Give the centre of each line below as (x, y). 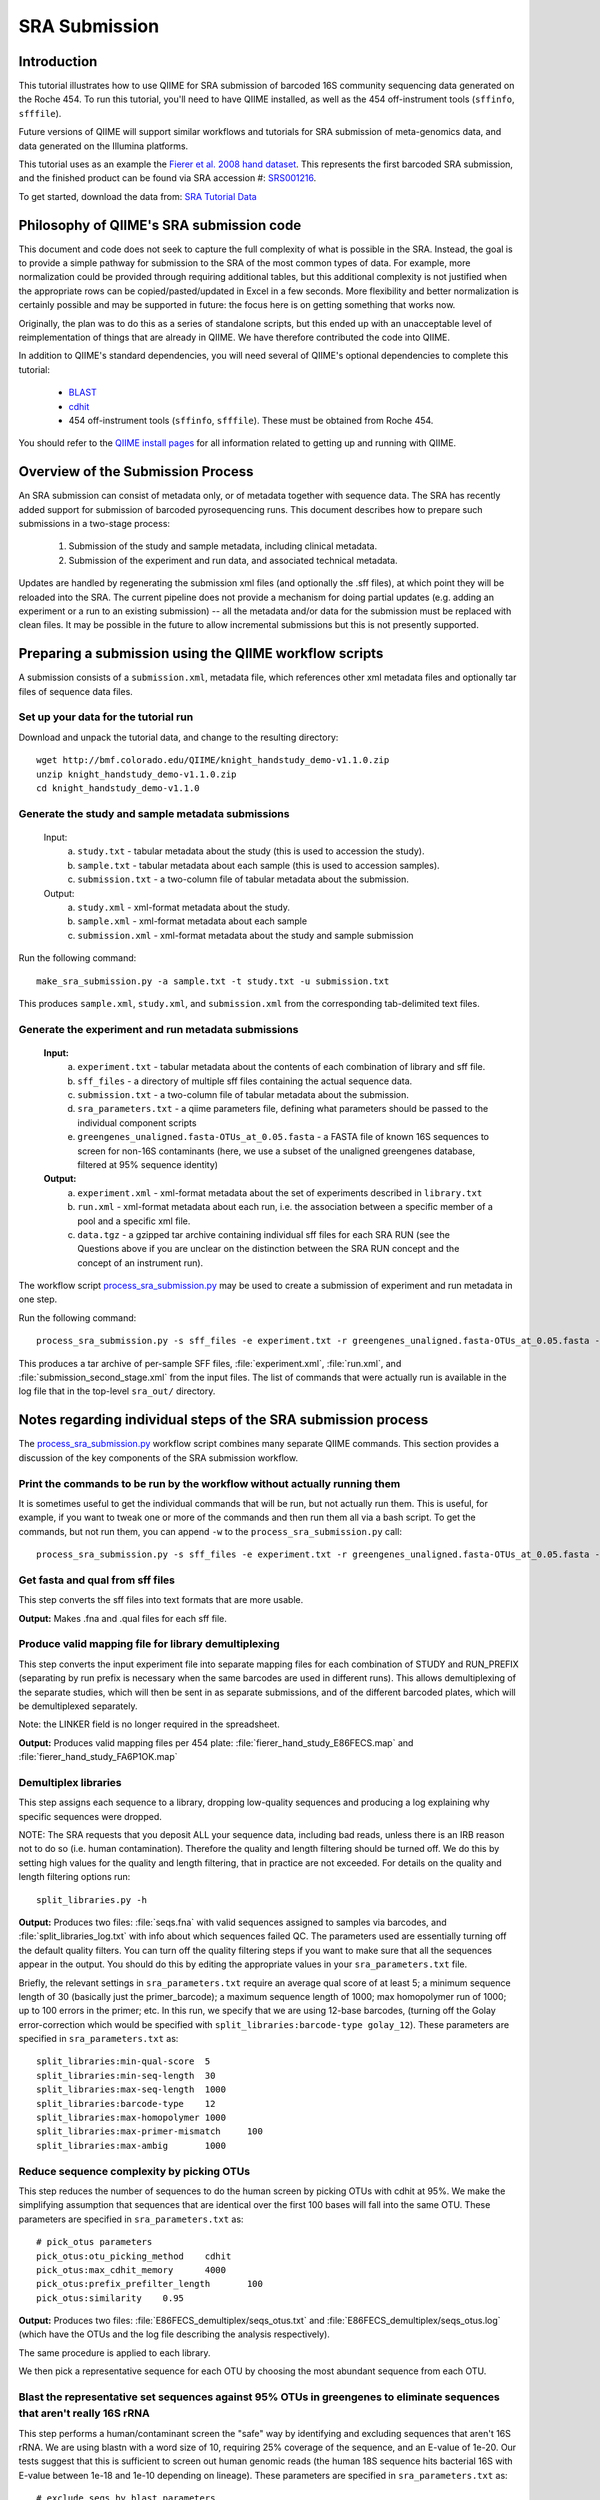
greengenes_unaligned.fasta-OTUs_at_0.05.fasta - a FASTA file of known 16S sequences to (283, 1137)
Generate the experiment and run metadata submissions (158, 1029)
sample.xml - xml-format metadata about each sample (192, 921)
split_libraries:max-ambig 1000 (131, 2145)
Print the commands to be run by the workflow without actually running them (209, 1483)
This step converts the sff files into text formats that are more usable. (161, 1600)
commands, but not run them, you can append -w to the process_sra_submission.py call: (210, 1531)
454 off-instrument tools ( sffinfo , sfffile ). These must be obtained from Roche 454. (251, 420)
